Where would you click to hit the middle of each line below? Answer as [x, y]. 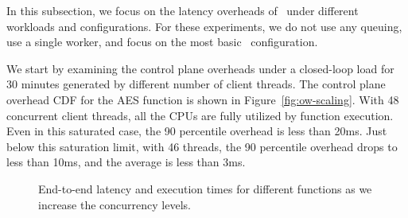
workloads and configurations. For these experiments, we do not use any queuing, [204, 26]
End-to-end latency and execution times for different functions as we [205, 188]
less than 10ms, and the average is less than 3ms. [126, 162]
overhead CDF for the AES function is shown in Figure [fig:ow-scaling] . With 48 [203, 99]
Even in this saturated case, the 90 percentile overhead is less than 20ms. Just [197, 131]
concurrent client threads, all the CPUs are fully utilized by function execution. [200, 115]
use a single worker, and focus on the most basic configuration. [162, 42]
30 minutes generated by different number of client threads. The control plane [196, 84]
